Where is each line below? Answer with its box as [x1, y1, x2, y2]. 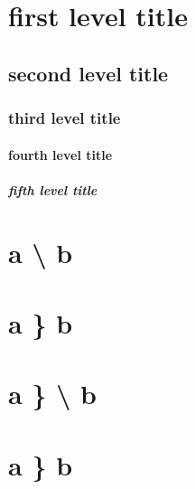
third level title [8, 107, 121, 129]
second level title [8, 59, 169, 87]
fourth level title [8, 145, 113, 164]
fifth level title [8, 180, 97, 199]
